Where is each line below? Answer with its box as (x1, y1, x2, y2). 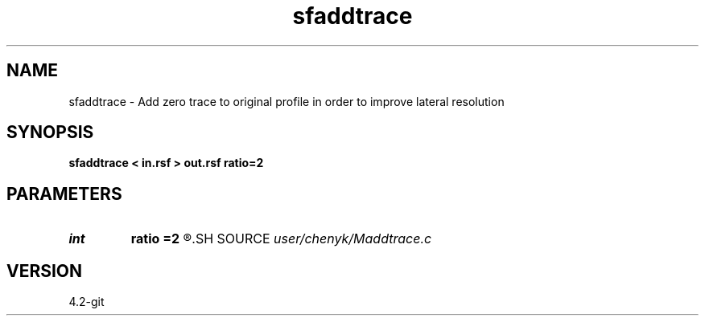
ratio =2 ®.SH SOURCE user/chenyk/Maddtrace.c (130, 230, 432, 247)
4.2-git (68, 295, 105, 309)
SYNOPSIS (6, 122, 94, 143)
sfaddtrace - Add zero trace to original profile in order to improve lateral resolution (68, 94, 505, 108)
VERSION (6, 260, 83, 281)
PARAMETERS (6, 183, 122, 204)
